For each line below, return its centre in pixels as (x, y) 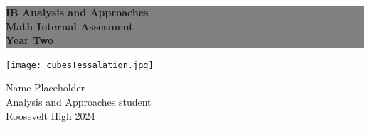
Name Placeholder (46, 88)
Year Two (30, 40)
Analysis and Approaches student (79, 102)
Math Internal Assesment (70, 26)
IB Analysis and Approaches (77, 12)
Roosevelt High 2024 (51, 115)
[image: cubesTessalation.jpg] (80, 65)
